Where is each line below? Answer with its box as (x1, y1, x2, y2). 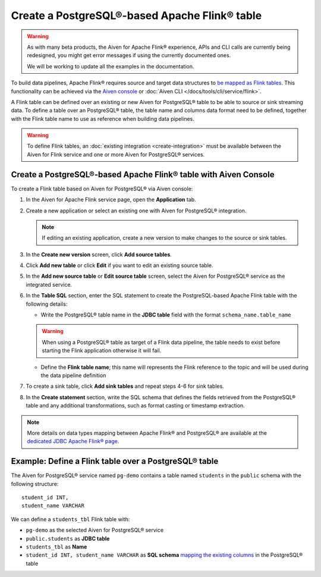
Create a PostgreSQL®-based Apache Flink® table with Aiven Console (11, 170, 275, 180)
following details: (26, 300, 68, 308)
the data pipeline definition (40, 372, 106, 379)
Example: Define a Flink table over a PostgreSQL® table (11, 456, 219, 466)
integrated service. (26, 281, 73, 288)
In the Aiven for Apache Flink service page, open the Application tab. (26, 196, 196, 203)
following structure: (11, 480, 59, 487)
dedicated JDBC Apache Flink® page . (27, 438, 119, 445)
